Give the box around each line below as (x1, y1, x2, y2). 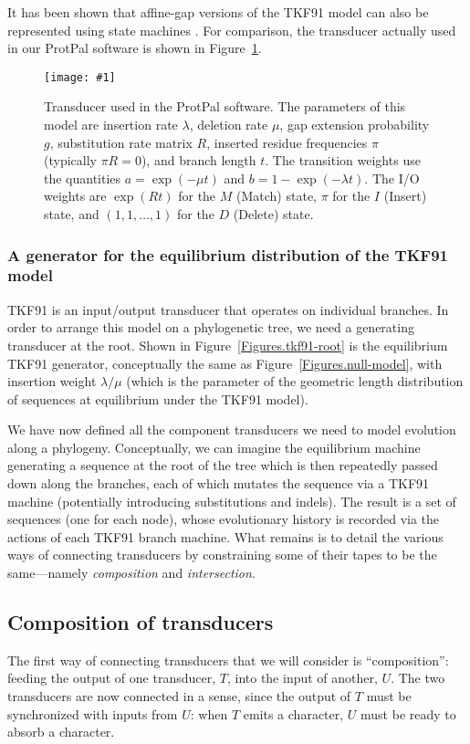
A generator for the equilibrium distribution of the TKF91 (7, 243, 449, 266)
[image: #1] (44, 70, 116, 84)
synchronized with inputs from (7, 704, 178, 723)
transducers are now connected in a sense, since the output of (7, 686, 351, 706)
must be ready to (360, 704, 456, 723)
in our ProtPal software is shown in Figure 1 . (7, 38, 262, 58)
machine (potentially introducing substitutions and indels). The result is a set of (7, 491, 456, 510)
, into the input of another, (226, 668, 378, 687)
